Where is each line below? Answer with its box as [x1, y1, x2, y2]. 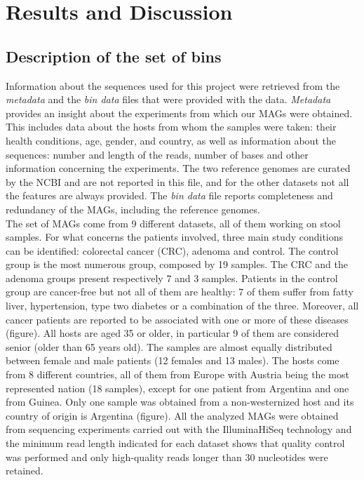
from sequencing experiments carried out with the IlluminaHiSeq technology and [6, 422, 352, 436]
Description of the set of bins [6, 45, 222, 67]
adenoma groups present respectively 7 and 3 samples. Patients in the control [6, 270, 338, 285]
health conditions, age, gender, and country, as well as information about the [6, 133, 336, 147]
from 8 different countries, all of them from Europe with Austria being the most [6, 367, 349, 382]
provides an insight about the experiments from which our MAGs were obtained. [6, 105, 353, 120]
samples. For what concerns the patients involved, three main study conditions [6, 229, 344, 244]
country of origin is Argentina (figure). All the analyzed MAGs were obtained [6, 408, 339, 422]
